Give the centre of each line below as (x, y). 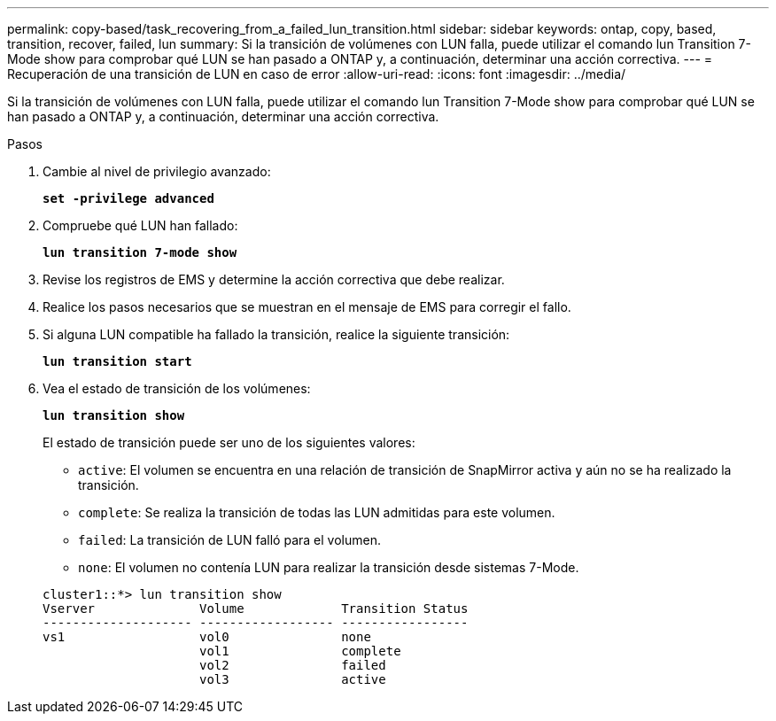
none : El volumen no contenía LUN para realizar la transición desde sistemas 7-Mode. (329, 567)
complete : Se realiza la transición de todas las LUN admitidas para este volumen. (317, 512)
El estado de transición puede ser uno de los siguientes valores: (229, 442)
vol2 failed (293, 665)
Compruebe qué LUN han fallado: (140, 225)
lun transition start (117, 361)
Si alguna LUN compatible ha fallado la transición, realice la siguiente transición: (276, 334)
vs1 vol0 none (207, 637)
